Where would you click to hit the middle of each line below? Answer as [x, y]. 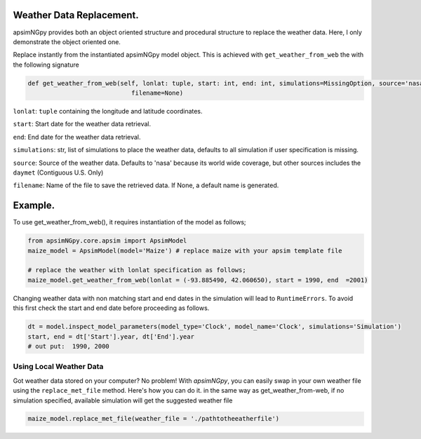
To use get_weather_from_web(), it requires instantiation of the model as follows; [129, 222]
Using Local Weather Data [58, 367]
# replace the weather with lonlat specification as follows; [137, 270]
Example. [34, 206]
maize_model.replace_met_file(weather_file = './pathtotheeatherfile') [154, 419]
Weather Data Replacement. [76, 15]
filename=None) [157, 93]
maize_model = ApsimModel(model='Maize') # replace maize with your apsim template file [185, 250]
